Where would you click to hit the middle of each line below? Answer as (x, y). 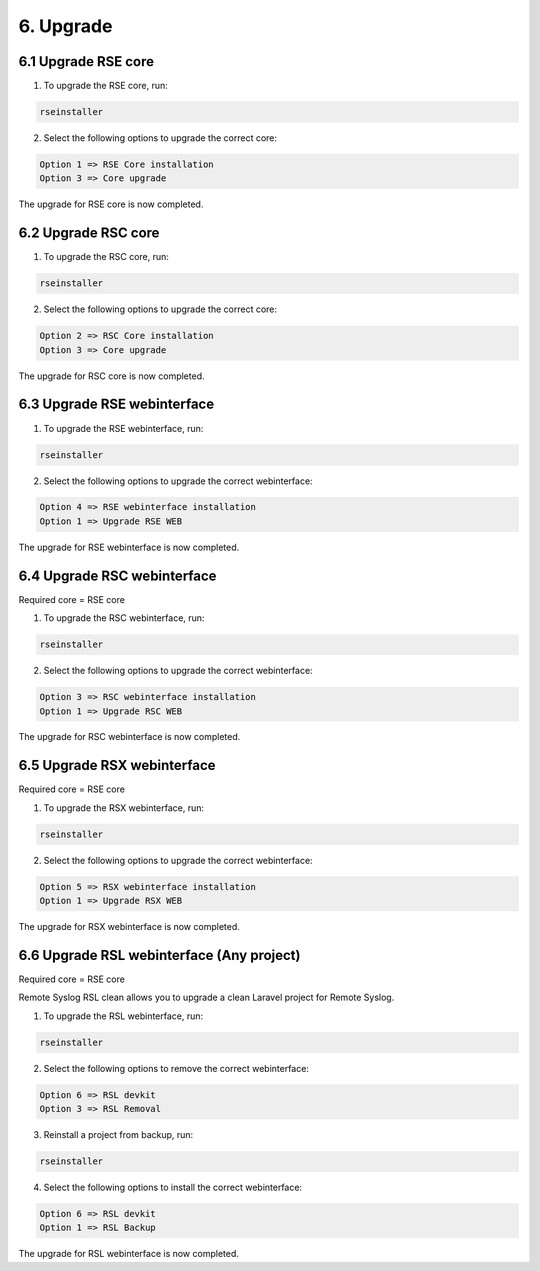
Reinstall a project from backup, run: (118, 1135)
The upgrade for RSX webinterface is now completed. (129, 927)
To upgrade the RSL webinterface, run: (123, 1016)
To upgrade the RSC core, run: (106, 257)
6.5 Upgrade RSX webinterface (117, 765)
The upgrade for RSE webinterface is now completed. (129, 547)
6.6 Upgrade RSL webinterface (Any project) (159, 955)
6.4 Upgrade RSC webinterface (117, 575)
